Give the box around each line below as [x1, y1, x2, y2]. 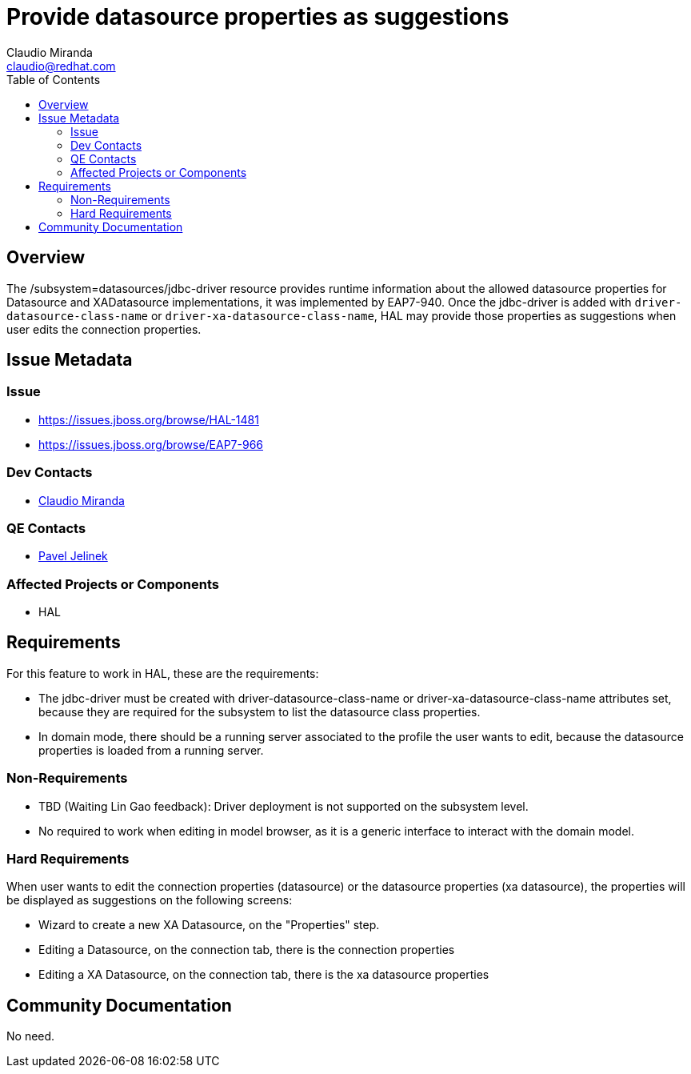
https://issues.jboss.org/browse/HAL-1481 [38, 412, 259, 427]
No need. [6, 1029, 55, 1044]
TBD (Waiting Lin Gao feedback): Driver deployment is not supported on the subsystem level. [38, 799, 529, 813]
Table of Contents [6, 72, 101, 86]
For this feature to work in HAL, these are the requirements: [6, 666, 319, 680]
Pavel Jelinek [38, 549, 108, 563]
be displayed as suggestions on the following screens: [6, 893, 293, 908]
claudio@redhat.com [6, 58, 116, 73]
